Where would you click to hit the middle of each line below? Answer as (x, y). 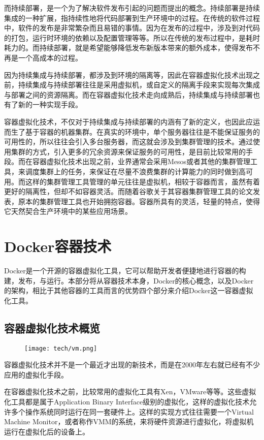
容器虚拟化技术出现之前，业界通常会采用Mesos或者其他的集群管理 (141, 161)
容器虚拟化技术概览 (52, 327)
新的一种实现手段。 (50, 104)
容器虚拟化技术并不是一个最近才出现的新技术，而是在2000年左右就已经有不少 (132, 365)
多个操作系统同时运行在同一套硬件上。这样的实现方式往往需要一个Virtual (132, 411)
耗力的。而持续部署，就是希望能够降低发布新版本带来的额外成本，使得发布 (128, 48)
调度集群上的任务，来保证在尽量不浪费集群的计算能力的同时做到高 (135, 171)
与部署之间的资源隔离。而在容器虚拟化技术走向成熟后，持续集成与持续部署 (128, 94)
